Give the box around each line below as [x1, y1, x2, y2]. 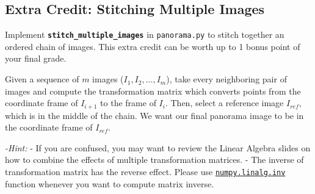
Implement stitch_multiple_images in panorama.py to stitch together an [5, 28, 284, 41]
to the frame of [100, 96, 156, 109]
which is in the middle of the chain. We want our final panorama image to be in [5, 109, 304, 121]
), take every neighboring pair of [166, 73, 287, 85]
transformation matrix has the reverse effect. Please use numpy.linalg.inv [5, 165, 286, 178]
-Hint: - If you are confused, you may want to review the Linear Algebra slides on [5, 141, 311, 154]
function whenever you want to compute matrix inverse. [5, 177, 214, 190]
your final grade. [5, 52, 67, 65]
